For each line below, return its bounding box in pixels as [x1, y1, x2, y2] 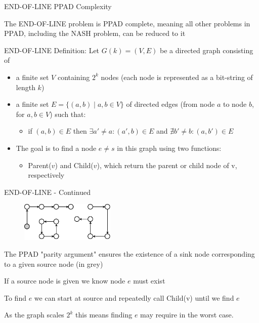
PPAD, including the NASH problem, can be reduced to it [4, 28, 186, 38]
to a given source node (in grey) [4, 258, 103, 269]
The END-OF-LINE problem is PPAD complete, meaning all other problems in [4, 18, 250, 28]
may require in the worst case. [140, 309, 234, 320]
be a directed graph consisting [160, 45, 253, 55]
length [16, 82, 35, 92]
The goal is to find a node [16, 142, 97, 153]
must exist [133, 275, 165, 286]
